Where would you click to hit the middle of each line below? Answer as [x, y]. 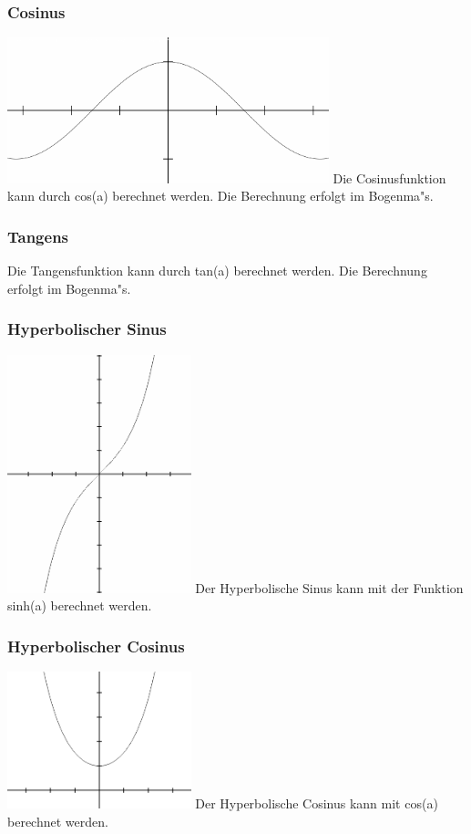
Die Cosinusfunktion [389, 177]
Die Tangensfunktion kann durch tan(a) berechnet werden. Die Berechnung [217, 271]
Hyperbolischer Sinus [87, 329]
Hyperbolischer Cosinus [96, 646]
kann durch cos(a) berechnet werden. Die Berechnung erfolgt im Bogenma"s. [220, 196]
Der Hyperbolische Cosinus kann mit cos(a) [317, 803]
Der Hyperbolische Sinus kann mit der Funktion [329, 587]
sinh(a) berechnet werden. [80, 605]
